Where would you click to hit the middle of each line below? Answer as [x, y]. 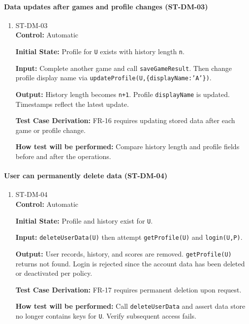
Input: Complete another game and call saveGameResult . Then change [124, 68]
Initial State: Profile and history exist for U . [84, 220]
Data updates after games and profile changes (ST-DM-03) [106, 6]
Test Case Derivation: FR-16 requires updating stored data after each [125, 120]
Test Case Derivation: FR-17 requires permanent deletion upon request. [128, 289]
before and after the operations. [63, 156]
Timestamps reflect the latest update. [72, 104]
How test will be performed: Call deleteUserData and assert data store [130, 306]
